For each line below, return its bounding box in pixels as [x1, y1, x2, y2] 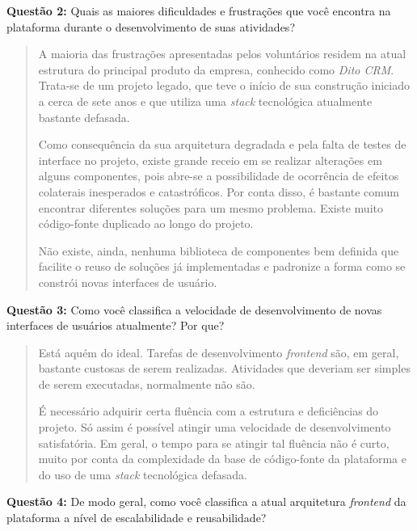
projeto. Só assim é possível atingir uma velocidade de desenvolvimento [38, 419, 391, 436]
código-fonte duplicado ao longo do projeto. [38, 215, 254, 232]
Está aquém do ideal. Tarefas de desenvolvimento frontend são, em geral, [38, 343, 399, 360]
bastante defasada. [38, 108, 130, 125]
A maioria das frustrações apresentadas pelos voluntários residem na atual [38, 45, 406, 62]
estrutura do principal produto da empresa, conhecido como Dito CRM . [38, 61, 394, 78]
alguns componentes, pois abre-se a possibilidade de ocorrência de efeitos [38, 167, 399, 184]
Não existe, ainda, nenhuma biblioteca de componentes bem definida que [38, 242, 399, 259]
